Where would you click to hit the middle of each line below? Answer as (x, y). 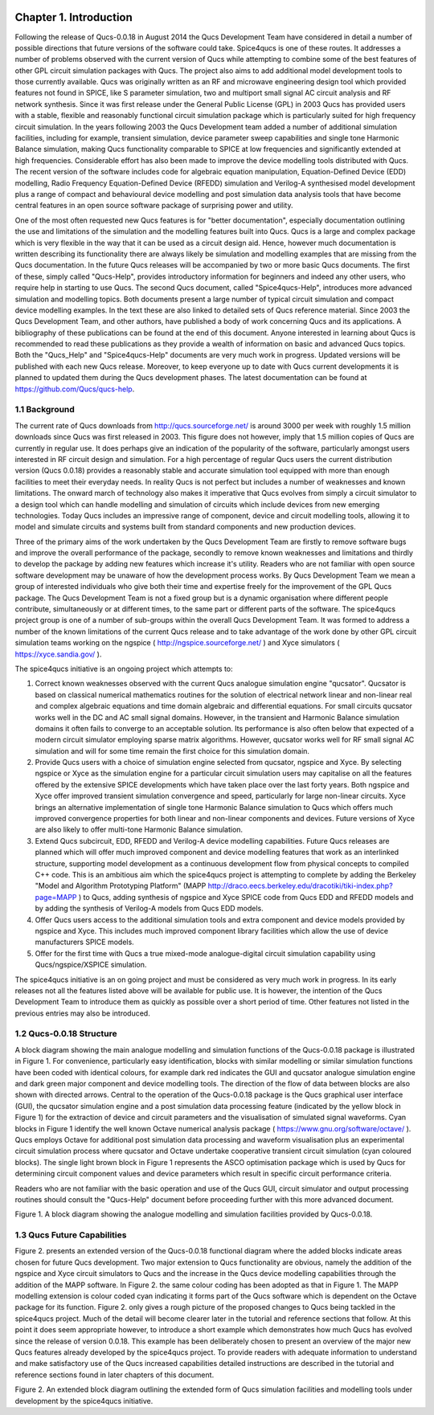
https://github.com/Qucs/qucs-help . (75, 389)
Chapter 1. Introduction (74, 17)
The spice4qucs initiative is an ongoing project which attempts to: (124, 669)
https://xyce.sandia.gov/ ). (58, 654)
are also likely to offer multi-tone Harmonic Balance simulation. (139, 830)
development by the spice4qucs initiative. (84, 1401)
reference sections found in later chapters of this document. (115, 1375)
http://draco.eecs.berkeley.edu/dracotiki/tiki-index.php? (300, 886)
